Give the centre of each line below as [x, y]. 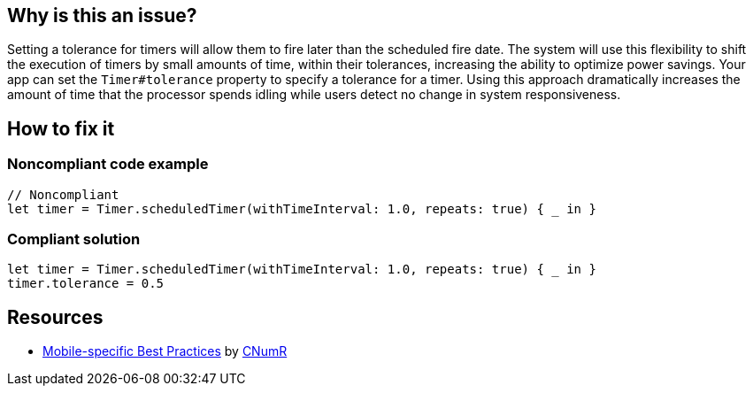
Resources [55, 317]
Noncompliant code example [108, 164]
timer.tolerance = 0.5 [86, 284]
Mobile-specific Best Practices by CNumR [165, 351]
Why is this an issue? [102, 15]
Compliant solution [74, 239]
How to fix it [61, 128]
